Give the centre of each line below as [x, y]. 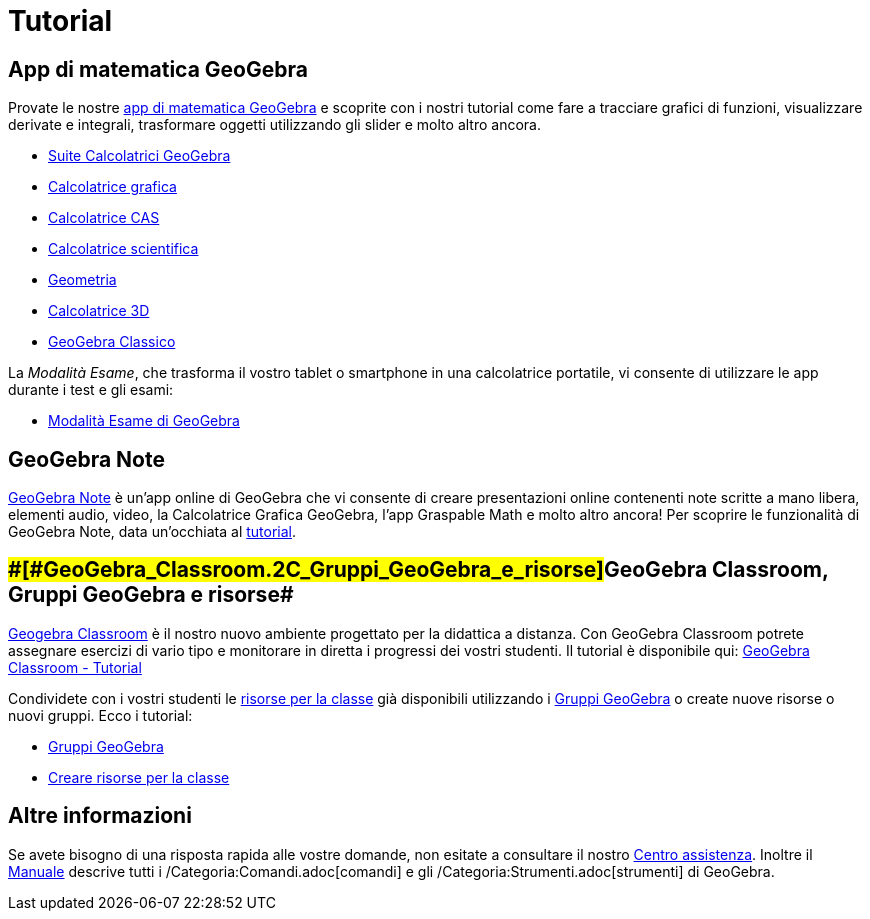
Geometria [82, 280]
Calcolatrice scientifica [123, 249]
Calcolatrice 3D [99, 311]
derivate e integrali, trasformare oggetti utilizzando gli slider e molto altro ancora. [274, 125]
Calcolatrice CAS [104, 218]
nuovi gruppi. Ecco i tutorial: [100, 715]
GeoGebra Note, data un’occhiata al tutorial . [152, 532]
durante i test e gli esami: [91, 390]
